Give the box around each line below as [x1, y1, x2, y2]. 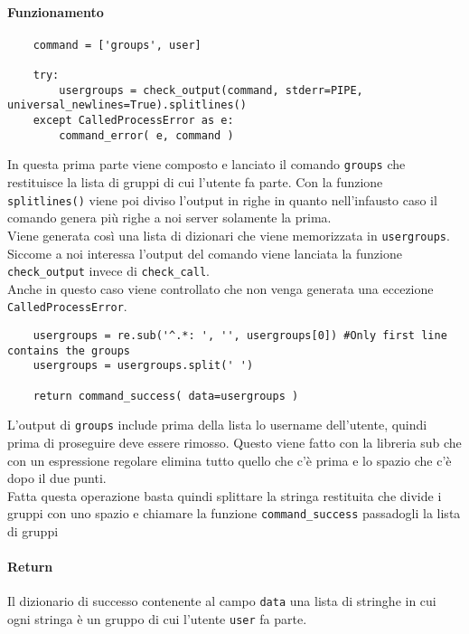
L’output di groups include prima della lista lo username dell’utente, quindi [7, 415, 427, 434]
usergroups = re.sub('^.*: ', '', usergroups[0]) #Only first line [33, 329, 447, 343]
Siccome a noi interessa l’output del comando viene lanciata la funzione [7, 243, 402, 262]
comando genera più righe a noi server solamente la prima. [7, 208, 332, 227]
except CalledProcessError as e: [33, 114, 234, 128]
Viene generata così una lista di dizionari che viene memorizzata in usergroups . [7, 225, 450, 244]
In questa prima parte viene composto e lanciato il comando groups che [7, 155, 406, 174]
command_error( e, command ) [59, 128, 234, 142]
